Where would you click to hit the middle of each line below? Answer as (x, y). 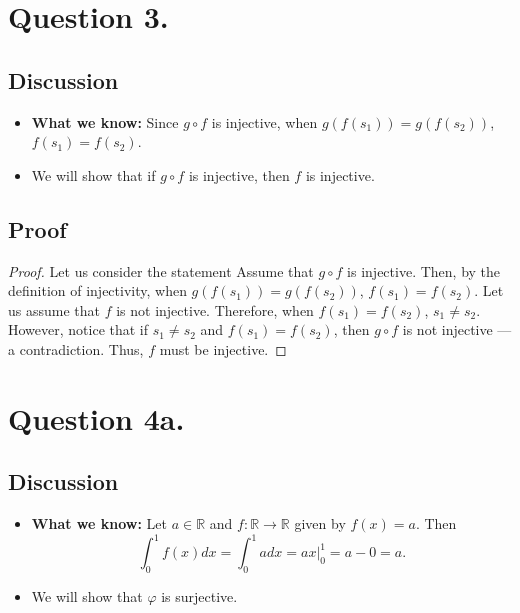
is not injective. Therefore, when (215, 309)
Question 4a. (96, 417)
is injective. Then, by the (424, 270)
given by (320, 523)
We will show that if (93, 174)
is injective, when (264, 121)
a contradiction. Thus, (76, 348)
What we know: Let (99, 523)
